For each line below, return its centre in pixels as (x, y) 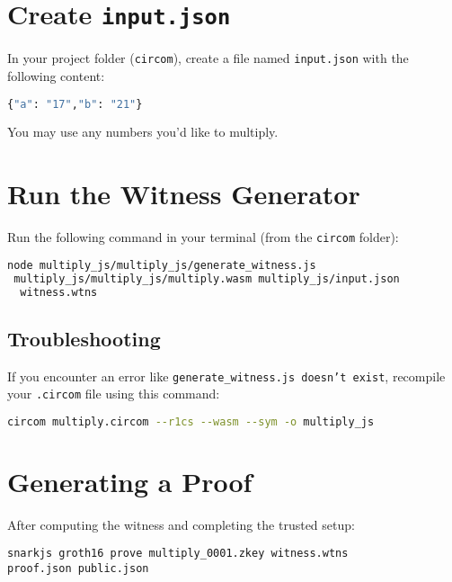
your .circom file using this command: (114, 394)
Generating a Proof (130, 481)
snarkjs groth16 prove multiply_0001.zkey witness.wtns (178, 554)
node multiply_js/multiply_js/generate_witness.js (162, 265)
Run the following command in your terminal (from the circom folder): (203, 237)
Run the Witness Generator (184, 194)
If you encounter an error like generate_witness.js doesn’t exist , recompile (226, 376)
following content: (56, 75)
